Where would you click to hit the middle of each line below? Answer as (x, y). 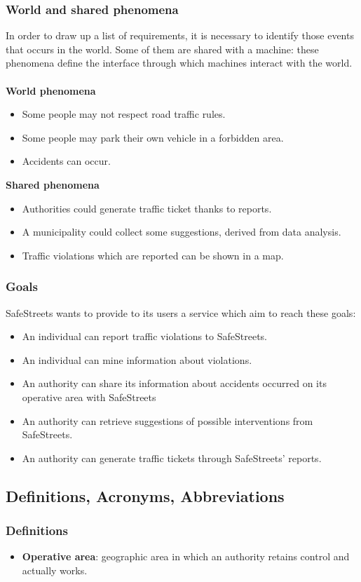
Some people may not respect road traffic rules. (124, 114)
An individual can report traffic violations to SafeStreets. (144, 336)
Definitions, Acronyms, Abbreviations (145, 495)
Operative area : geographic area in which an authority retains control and (186, 556)
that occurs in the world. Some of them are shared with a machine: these (162, 49)
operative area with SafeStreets (89, 397)
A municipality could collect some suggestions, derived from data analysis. (182, 232)
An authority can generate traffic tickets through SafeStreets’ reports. (172, 458)
